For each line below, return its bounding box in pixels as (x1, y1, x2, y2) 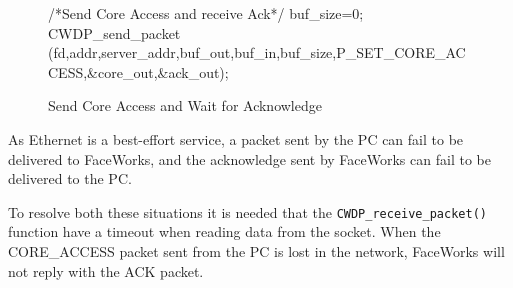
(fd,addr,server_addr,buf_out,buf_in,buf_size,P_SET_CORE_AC (48, 42, 466, 63)
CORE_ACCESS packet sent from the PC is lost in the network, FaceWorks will (8, 241, 505, 261)
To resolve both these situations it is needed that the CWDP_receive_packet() (8, 201, 487, 222)
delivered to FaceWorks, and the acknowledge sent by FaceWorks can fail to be (8, 148, 491, 169)
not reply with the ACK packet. (8, 260, 204, 281)
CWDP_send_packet (48, 22, 181, 43)
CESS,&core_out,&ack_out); (48, 61, 229, 82)
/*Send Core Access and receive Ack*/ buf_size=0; (48, 3, 364, 23)
